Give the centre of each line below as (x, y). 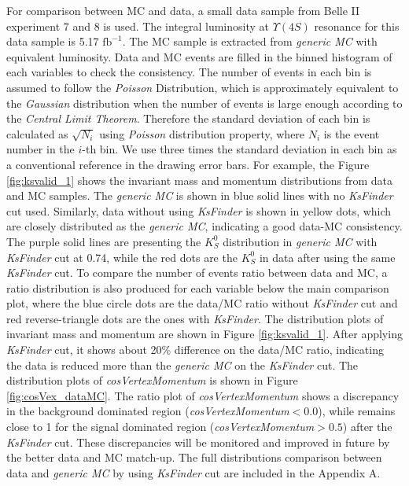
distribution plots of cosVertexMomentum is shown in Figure (152, 380)
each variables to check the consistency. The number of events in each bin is (189, 72)
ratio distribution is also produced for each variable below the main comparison (198, 287)
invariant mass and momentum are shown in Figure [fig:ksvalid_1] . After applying (204, 334)
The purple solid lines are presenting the (104, 241)
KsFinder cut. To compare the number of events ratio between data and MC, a (197, 272)
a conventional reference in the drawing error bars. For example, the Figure (188, 164)
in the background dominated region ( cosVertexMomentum (148, 411)
